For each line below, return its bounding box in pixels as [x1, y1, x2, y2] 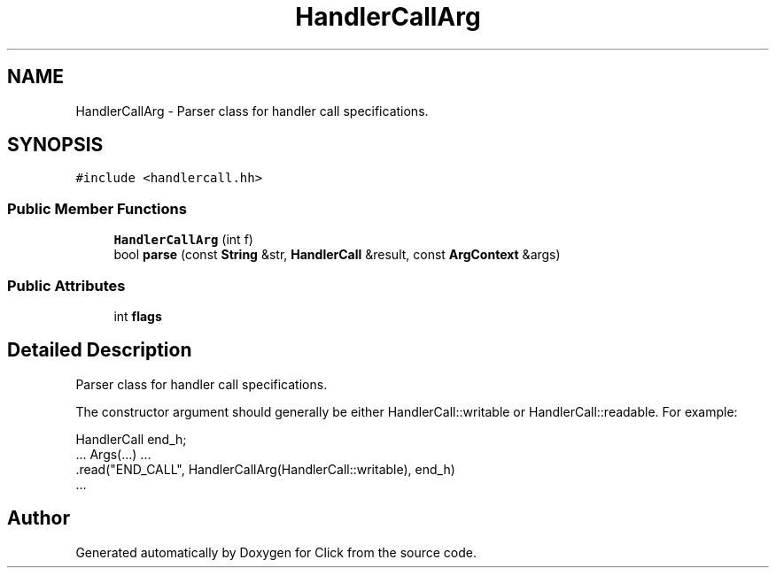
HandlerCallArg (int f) [113, 232, 253, 248]
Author [7, 507, 70, 530]
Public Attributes [7, 276, 126, 295]
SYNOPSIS [7, 134, 104, 157]
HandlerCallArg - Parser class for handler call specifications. [75, 103, 429, 119]
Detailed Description [7, 339, 192, 362]
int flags [113, 308, 162, 324]
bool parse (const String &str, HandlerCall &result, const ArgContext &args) [113, 247, 561, 263]
